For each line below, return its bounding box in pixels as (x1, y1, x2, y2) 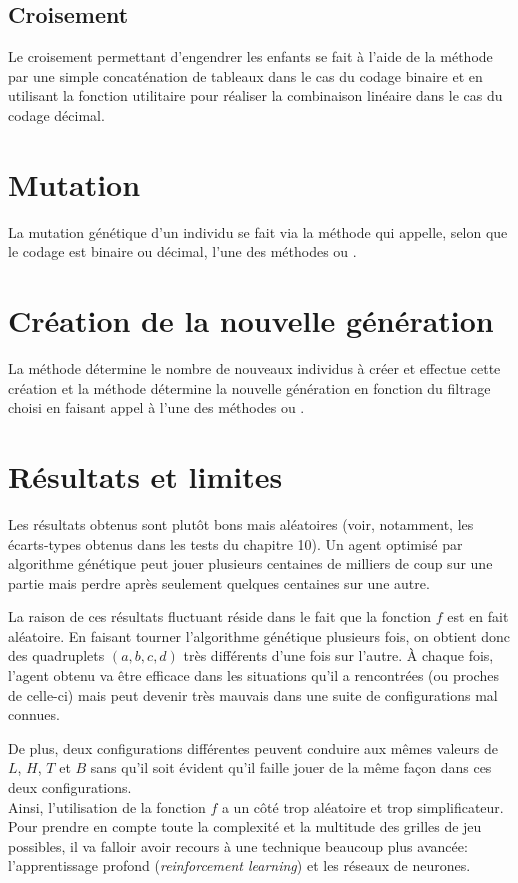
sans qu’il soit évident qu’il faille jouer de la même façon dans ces (90, 757, 492, 778)
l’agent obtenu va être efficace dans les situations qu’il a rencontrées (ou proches (8, 665, 499, 686)
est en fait (447, 606, 509, 627)
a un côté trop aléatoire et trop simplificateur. (221, 796, 504, 817)
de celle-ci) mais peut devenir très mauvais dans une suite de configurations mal (8, 684, 498, 705)
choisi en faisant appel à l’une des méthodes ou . (8, 397, 305, 418)
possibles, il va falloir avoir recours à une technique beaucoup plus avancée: (8, 835, 468, 856)
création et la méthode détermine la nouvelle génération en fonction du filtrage (8, 377, 491, 398)
